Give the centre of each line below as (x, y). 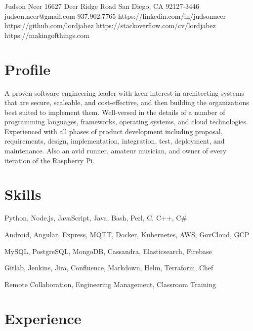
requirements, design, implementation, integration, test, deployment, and (115, 141)
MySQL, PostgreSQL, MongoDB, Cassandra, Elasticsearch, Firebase (108, 251)
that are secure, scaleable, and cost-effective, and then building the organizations (127, 102)
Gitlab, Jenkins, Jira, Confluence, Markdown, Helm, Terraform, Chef (109, 268)
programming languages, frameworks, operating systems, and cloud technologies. (126, 122)
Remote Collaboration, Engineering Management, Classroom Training (110, 284)
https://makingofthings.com (47, 35)
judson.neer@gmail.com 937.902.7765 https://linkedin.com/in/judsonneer (115, 16)
